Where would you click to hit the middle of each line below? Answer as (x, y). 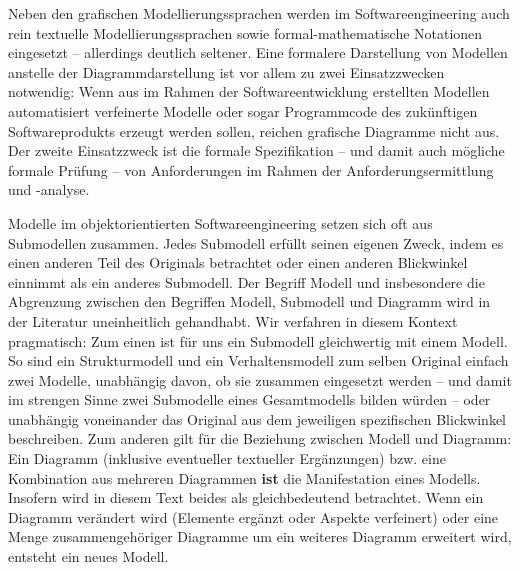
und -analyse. (49, 189)
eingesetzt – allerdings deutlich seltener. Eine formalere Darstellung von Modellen (258, 52)
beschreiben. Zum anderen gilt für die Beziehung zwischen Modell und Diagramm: (260, 438)
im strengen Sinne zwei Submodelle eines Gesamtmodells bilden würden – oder (249, 399)
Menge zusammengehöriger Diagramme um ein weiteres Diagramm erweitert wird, (260, 536)
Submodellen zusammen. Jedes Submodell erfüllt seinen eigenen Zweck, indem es (256, 242)
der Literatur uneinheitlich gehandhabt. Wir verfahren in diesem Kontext (233, 320)
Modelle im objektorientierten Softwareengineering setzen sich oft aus (220, 222)
